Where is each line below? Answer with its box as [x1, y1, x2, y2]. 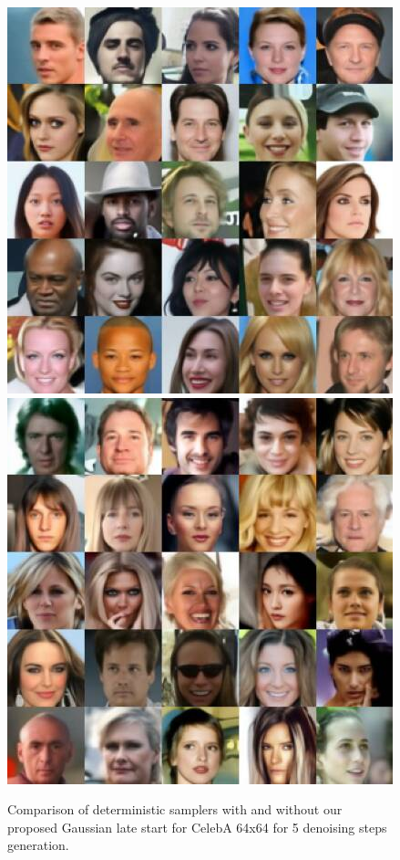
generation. [7, 835, 69, 855]
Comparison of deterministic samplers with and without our [7, 800, 343, 819]
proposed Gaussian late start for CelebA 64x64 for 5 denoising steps [7, 817, 387, 836]
